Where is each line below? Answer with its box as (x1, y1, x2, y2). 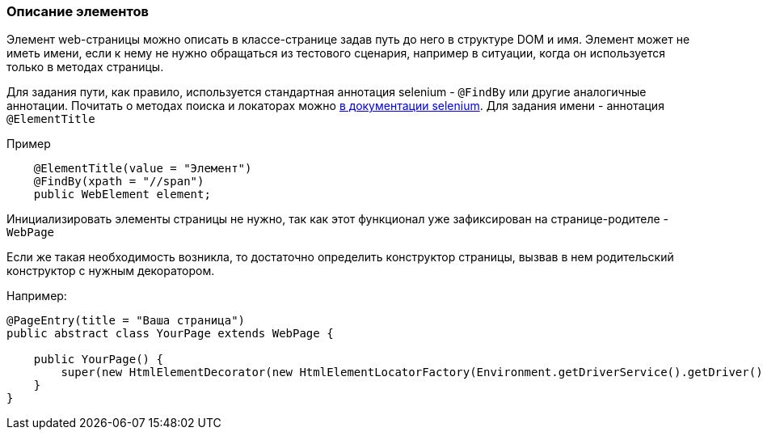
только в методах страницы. (6, 60, 164, 74)
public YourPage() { (33, 353, 163, 366)
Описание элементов (6, 3, 149, 19)
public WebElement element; (33, 188, 211, 201)
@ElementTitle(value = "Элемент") (33, 162, 252, 176)
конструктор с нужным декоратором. (6, 264, 215, 278)
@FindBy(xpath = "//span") (33, 175, 204, 188)
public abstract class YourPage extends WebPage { (6, 327, 334, 341)
